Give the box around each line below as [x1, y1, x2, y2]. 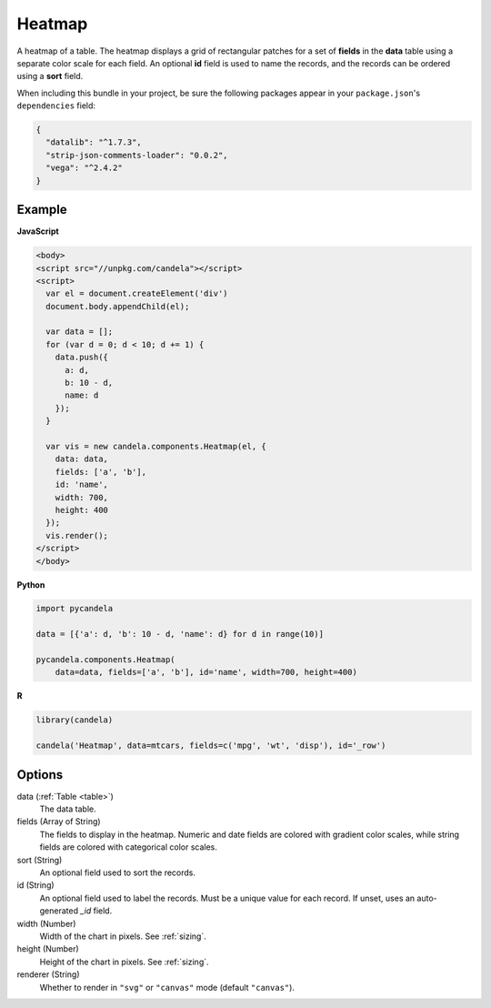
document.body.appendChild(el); [45, 301, 190, 311]
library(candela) [35, 715, 114, 725]
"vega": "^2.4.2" [45, 163, 123, 173]
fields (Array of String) [16, 816, 101, 827]
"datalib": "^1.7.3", [45, 137, 143, 147]
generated [39, 905, 79, 916]
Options [16, 767, 64, 782]
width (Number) [16, 918, 76, 929]
